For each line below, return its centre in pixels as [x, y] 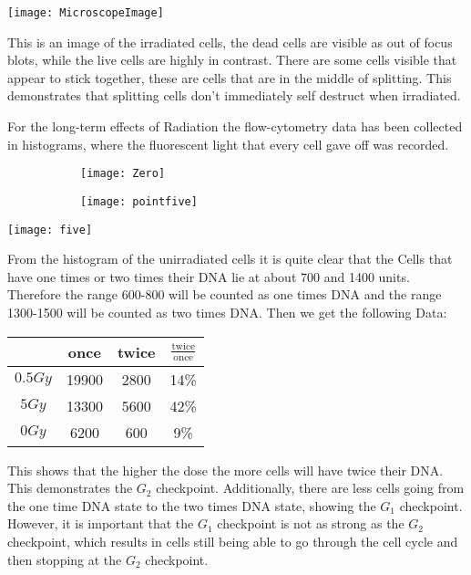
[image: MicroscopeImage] [86, 13]
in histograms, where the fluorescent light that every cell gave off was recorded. [228, 144]
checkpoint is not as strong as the [311, 523]
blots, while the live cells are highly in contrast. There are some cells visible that [232, 60]
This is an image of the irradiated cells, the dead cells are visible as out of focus [230, 42]
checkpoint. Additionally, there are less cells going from [310, 488]
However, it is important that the [101, 523]
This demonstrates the [70, 488]
